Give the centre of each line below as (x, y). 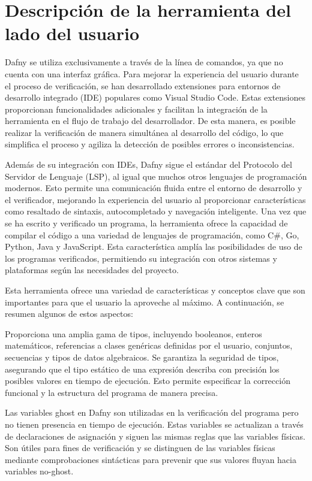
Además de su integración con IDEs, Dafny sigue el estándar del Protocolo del (148, 164)
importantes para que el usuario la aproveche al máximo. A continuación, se (145, 302)
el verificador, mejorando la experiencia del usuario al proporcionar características (155, 199)
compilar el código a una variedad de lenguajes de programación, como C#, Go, (152, 235)
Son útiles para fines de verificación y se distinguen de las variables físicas (140, 448)
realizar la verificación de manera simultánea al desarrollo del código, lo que (144, 132)
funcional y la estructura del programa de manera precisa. (112, 392)
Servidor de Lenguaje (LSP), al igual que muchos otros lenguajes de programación (156, 176)
